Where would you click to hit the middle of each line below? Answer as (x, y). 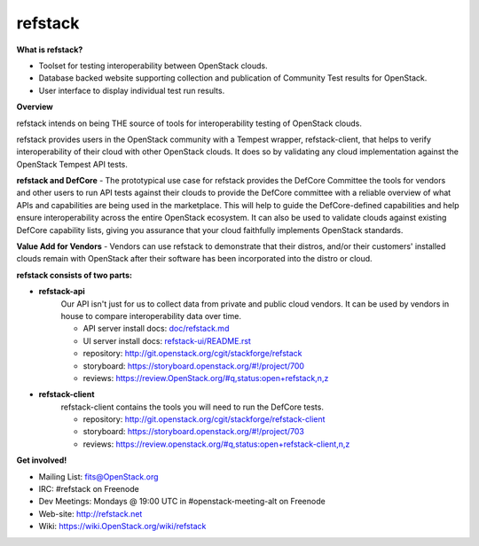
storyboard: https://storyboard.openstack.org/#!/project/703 (194, 432)
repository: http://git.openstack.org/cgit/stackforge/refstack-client (204, 419)
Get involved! (42, 460)
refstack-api (62, 292)
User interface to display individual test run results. (132, 90)
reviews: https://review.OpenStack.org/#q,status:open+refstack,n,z (206, 378)
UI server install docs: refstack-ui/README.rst (167, 340)
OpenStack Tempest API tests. (72, 164)
